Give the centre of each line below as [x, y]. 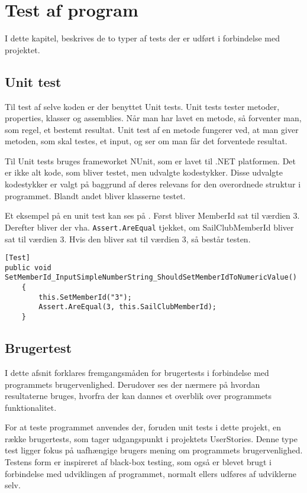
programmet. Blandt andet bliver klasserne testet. [95, 195]
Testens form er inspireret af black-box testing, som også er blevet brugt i [138, 462]
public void [28, 267]
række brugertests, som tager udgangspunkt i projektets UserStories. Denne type [151, 438]
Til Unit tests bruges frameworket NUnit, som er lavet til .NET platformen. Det [151, 160]
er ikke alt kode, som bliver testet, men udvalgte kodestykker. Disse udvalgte [144, 172]
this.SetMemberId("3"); [85, 297]
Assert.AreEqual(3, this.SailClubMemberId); [127, 307]
